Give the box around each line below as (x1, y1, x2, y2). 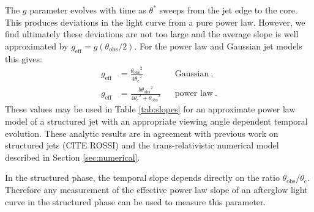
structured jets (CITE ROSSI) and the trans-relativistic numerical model (5, 139, 279, 152)
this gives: (5, 52, 42, 65)
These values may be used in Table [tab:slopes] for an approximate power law (5, 103, 296, 115)
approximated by (5, 39, 69, 52)
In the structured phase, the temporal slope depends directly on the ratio (5, 171, 280, 184)
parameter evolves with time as (29, 4, 146, 16)
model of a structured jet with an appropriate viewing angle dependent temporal (5, 114, 308, 127)
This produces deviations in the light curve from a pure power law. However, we (5, 15, 305, 28)
